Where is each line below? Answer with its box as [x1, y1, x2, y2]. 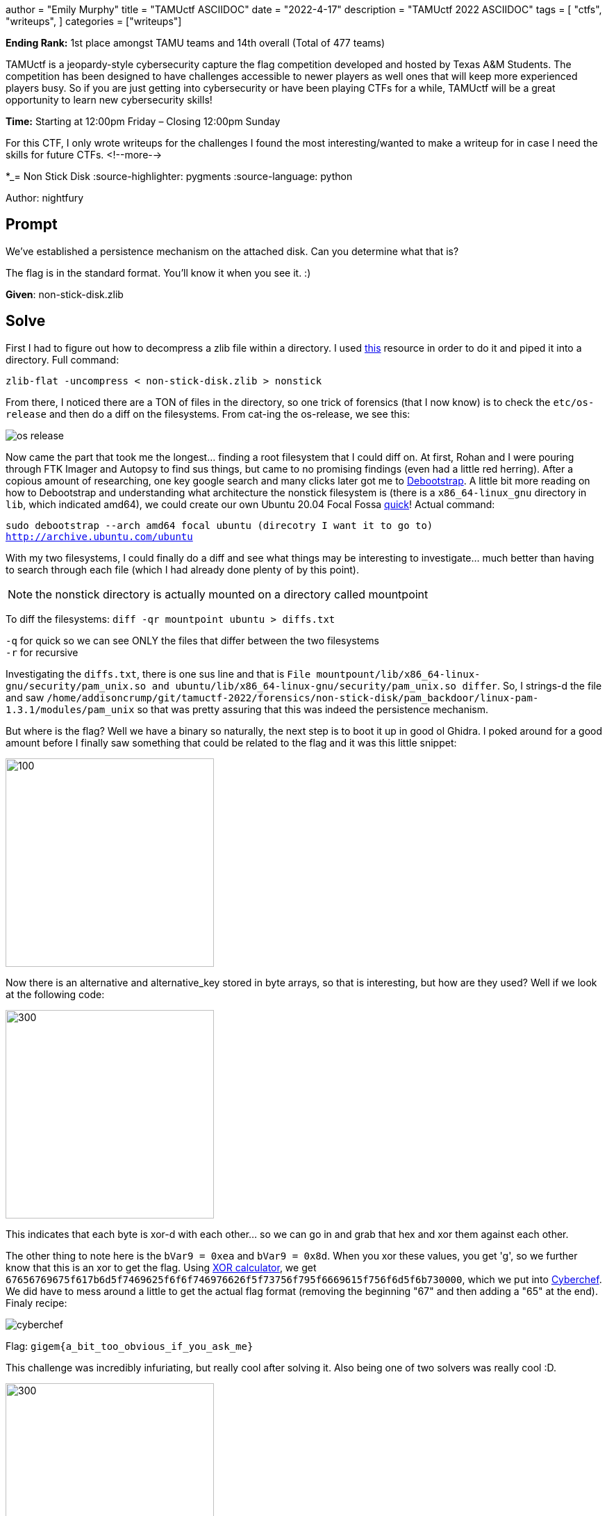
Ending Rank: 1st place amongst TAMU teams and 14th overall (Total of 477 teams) [6, 37, 385, 49]
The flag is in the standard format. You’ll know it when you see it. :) [6, 266, 311, 279]
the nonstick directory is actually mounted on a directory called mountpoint [35, 587, 429, 601]
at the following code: [6, 988, 105, 1000]
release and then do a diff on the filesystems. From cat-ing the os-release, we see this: [6, 407, 410, 420]
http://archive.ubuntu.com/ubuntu [6, 530, 193, 542]
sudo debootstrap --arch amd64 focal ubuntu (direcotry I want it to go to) [6, 519, 433, 531]
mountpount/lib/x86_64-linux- [316, 668, 481, 680]
